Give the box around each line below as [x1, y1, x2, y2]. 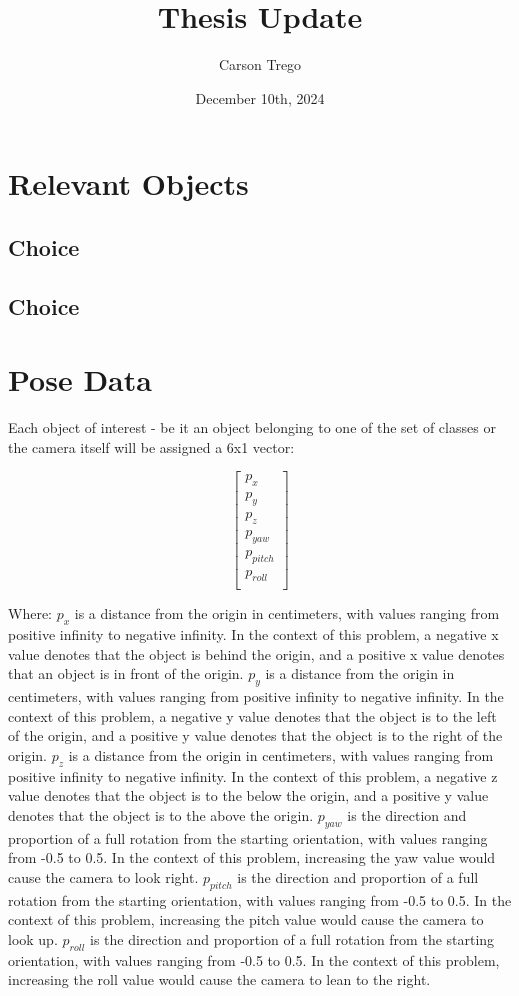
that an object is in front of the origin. [8, 663, 244, 684]
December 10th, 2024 [195, 87, 325, 108]
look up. [8, 928, 58, 949]
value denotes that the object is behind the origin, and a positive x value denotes [8, 643, 505, 664]
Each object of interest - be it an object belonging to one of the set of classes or [8, 417, 496, 438]
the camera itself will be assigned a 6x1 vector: [8, 436, 295, 457]
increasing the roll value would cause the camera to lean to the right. [8, 969, 431, 990]
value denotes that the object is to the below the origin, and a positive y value [8, 785, 489, 806]
